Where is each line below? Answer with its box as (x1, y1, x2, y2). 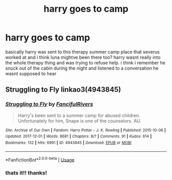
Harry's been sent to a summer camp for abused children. (17, 112, 141, 118)
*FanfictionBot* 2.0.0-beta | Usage (5, 155, 75, 163)
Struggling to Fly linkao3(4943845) (5, 85, 121, 94)
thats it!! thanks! (5, 169, 48, 176)
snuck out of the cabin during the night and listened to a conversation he (5, 65, 159, 71)
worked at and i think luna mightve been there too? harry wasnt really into (5, 54, 161, 60)
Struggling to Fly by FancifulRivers (5, 101, 94, 108)
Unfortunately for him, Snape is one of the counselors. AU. (17, 118, 142, 124)
